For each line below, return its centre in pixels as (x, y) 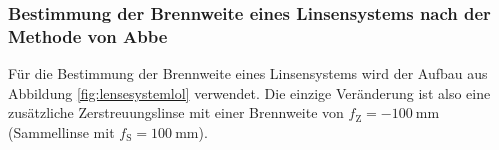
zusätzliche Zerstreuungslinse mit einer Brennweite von (176, 112)
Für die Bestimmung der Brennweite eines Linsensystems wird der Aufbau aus (248, 73)
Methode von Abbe (88, 35)
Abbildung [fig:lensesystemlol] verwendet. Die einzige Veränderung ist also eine (249, 92)
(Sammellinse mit (61, 131)
